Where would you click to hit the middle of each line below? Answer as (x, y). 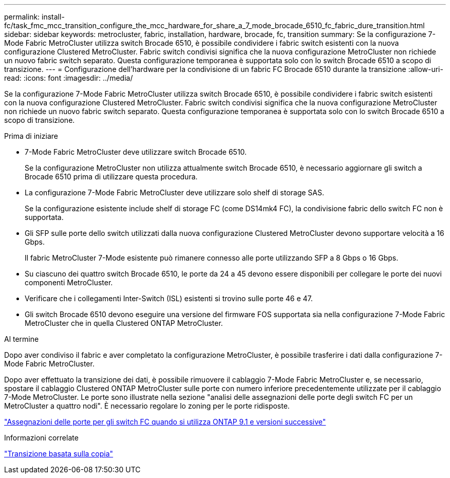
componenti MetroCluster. (69, 282)
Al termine (22, 339)
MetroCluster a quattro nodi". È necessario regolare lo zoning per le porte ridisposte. (147, 406)
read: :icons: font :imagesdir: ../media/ (69, 78)
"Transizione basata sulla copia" (59, 454)
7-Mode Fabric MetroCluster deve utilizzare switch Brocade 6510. (136, 152)
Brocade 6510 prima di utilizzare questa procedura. (111, 177)
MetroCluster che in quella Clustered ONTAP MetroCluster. (124, 323)
